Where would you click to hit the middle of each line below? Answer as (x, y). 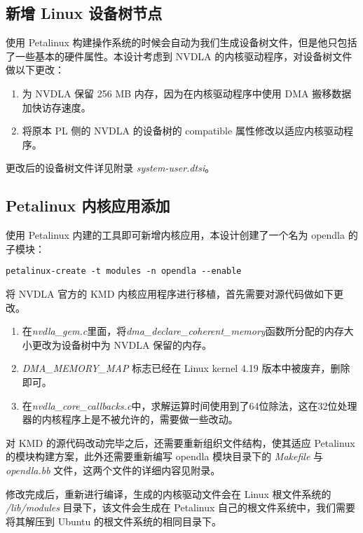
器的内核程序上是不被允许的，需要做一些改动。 (130, 419)
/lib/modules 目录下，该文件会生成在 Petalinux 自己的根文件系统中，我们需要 (181, 507)
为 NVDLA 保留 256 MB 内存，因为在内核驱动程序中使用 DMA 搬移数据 (187, 93)
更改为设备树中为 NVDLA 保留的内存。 (122, 344)
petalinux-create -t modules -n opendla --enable (124, 271)
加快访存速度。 (56, 107)
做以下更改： (35, 70)
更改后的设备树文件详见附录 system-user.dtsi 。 (110, 168)
